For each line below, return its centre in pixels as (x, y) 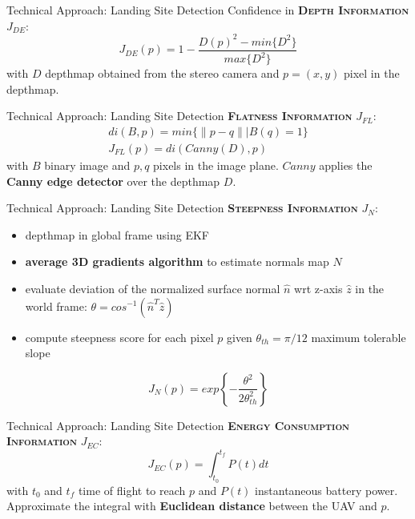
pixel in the (372, 73)
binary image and (87, 165)
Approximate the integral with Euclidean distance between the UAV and (192, 506)
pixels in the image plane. (216, 165)
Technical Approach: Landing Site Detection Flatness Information (179, 116)
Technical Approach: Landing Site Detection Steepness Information (182, 208)
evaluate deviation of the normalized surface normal (153, 288)
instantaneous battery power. (326, 490)
